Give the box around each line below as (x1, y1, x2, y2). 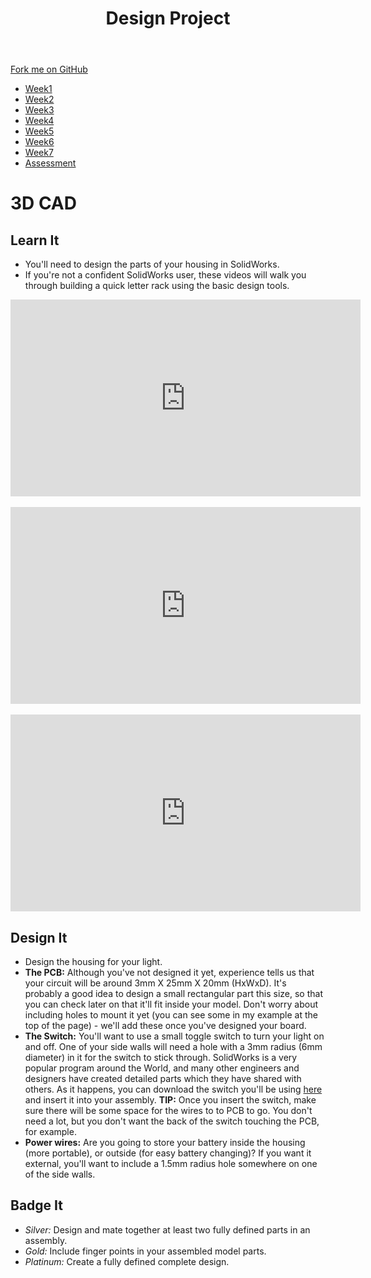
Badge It (10, 1197, 63, 1214)
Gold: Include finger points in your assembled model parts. (24, 1245, 267, 1257)
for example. (24, 1126, 77, 1137)
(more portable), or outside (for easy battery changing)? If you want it (24, 1147, 312, 1159)
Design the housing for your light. (24, 956, 163, 967)
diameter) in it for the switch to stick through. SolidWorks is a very (24, 1052, 298, 1063)
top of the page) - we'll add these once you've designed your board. (24, 1020, 307, 1031)
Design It (10, 929, 68, 946)
